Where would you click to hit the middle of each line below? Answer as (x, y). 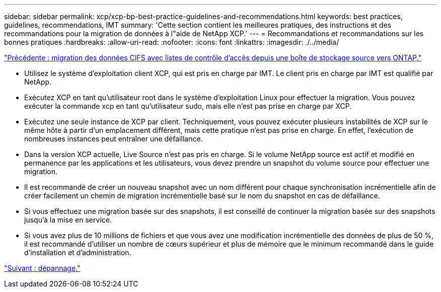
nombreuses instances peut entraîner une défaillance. (114, 139)
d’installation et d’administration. (78, 252)
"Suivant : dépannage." (42, 268)
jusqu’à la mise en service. (68, 220)
